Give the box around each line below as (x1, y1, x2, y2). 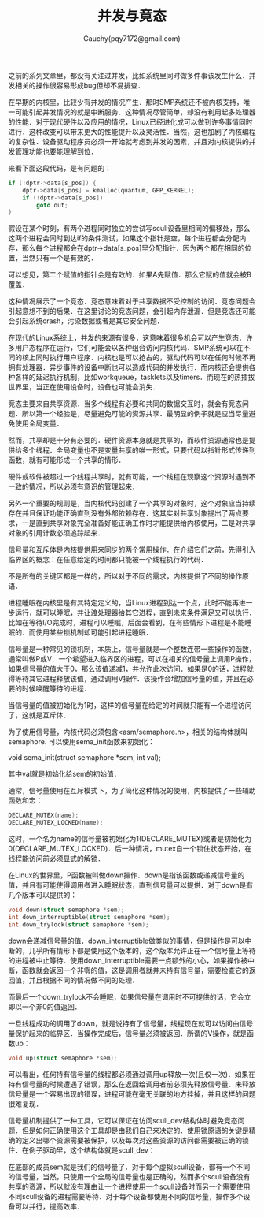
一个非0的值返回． (21, 1002, 82, 1011)
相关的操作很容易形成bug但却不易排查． (14, 80, 145, 90)
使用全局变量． (14, 419, 64, 428)
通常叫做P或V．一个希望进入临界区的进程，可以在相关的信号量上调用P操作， (8, 654, 256, 664)
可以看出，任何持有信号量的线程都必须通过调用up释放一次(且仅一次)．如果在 (8, 1069, 256, 1078)
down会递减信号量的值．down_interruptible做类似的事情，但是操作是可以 (8, 936, 245, 945)
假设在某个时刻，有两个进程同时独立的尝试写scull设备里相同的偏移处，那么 (8, 224, 251, 233)
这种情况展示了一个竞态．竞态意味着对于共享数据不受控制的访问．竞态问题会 (8, 296, 256, 306)
